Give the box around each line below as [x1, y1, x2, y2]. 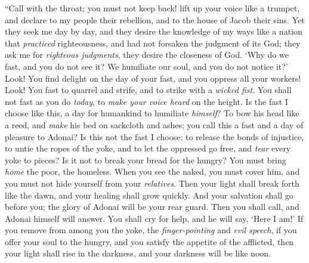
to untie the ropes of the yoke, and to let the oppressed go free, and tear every [5, 142, 291, 154]
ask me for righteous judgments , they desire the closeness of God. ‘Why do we [5, 48, 289, 61]
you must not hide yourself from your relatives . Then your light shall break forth [5, 177, 299, 189]
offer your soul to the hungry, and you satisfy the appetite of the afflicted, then [5, 235, 294, 247]
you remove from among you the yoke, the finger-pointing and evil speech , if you [5, 224, 297, 236]
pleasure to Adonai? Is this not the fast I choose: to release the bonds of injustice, [5, 130, 304, 143]
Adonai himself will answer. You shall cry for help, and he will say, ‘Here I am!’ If [5, 212, 304, 224]
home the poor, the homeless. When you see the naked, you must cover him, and [5, 165, 300, 178]
